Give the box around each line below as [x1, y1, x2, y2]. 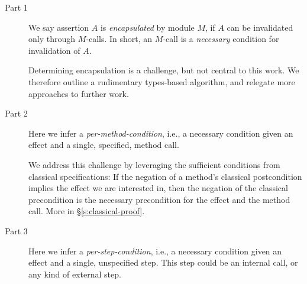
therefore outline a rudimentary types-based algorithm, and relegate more [28, 75, 295, 88]
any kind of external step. [28, 267, 121, 280]
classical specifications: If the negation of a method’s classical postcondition [28, 170, 302, 182]
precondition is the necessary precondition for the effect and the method [28, 193, 290, 205]
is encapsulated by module [100, 21, 195, 33]
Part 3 [5, 224, 28, 237]
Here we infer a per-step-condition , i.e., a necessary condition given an [28, 244, 282, 257]
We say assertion [28, 21, 89, 33]
